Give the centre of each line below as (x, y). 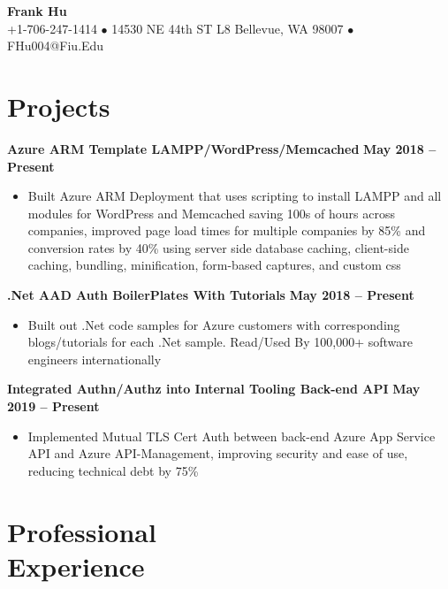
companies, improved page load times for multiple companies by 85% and (227, 230)
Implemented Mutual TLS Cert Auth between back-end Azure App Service (232, 436)
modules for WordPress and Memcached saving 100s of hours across (211, 213)
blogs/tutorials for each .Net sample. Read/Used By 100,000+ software (220, 342)
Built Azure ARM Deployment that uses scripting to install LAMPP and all (235, 196)
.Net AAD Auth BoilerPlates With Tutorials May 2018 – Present (211, 295)
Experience (76, 566)
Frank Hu (37, 11)
